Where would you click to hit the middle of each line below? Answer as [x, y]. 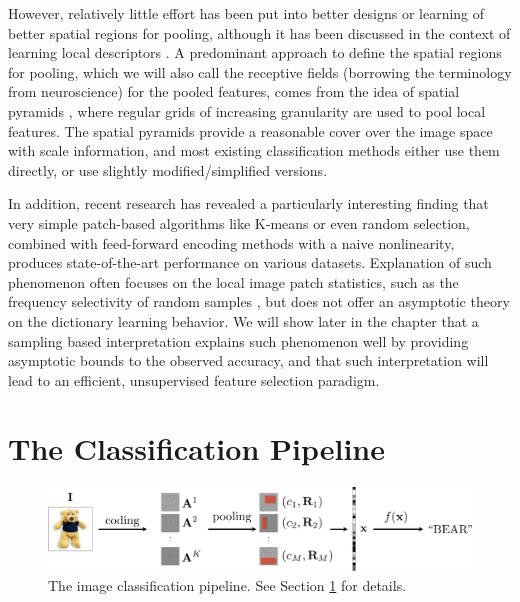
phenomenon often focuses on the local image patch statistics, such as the [233, 281]
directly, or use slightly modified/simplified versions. [168, 169]
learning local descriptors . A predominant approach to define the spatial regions [255, 52]
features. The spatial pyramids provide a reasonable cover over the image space [250, 130]
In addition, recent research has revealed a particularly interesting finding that [248, 203]
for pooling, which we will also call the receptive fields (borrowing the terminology [260, 71]
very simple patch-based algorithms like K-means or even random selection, [239, 222]
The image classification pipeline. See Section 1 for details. [227, 585]
